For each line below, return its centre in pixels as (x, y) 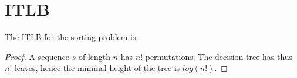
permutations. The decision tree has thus (219, 56)
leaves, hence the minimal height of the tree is (97, 68)
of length (95, 56)
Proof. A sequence (37, 56)
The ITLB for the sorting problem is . (73, 37)
